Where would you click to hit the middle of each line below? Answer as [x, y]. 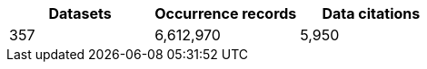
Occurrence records [226, 13]
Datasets [80, 13]
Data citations [371, 13]
